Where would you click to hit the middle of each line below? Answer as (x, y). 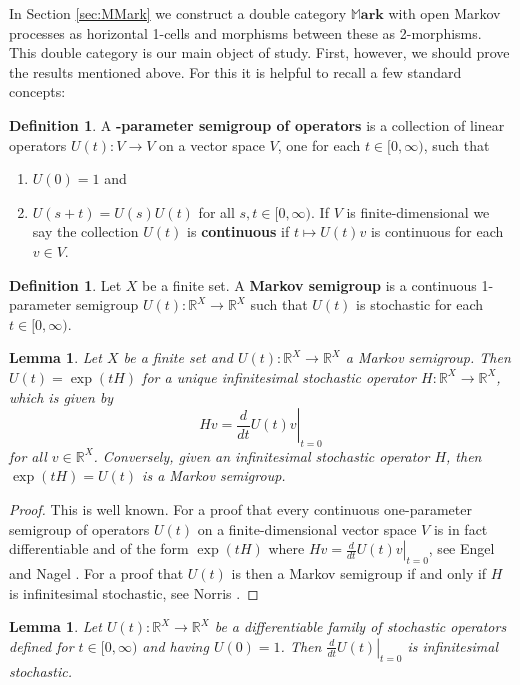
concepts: (37, 91)
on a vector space (212, 144)
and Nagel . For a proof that (96, 573)
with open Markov (444, 13)
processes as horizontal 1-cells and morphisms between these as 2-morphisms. (245, 32)
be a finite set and (178, 357)
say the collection (85, 231)
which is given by (61, 396)
